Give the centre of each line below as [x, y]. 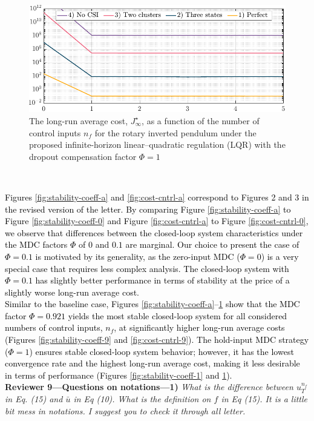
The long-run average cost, [79, 120]
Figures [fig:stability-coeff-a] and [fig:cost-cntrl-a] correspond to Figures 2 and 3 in [157, 197]
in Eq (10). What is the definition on [142, 399]
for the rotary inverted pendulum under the [175, 132]
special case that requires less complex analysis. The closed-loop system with [147, 268]
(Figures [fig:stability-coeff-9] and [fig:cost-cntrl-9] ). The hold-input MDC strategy [157, 340]
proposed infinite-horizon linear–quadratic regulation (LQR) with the [157, 144]
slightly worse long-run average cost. [72, 292]
